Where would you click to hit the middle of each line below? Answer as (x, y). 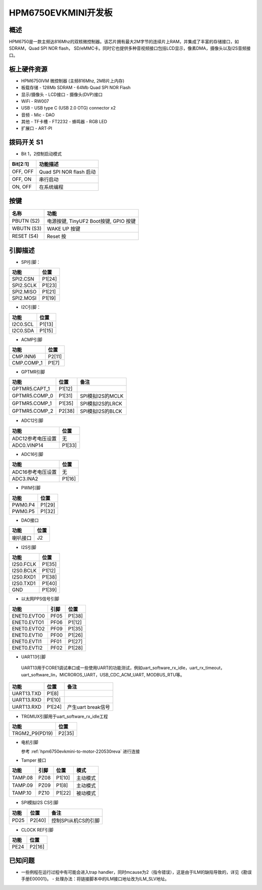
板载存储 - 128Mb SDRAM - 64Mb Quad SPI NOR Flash (76, 88)
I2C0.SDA (23, 330)
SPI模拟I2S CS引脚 (40, 802)
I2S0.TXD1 (24, 583)
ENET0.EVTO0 (28, 616)
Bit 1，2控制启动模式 (41, 154)
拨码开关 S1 (26, 142)
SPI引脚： (31, 262)
